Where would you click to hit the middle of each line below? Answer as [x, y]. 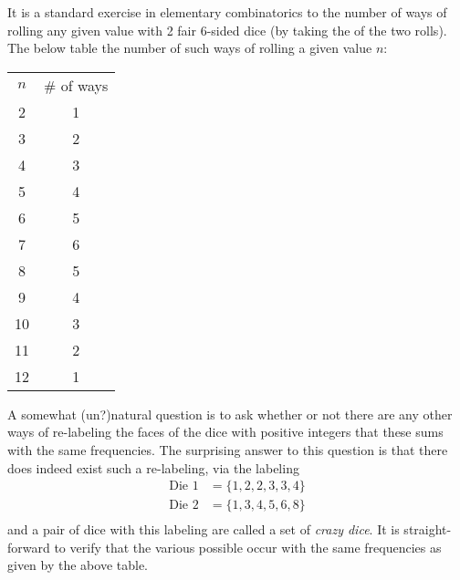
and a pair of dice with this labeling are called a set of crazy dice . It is [204, 529]
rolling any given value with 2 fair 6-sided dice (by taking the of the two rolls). [227, 30]
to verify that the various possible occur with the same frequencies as [248, 547]
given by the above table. [78, 565]
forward [29, 547]
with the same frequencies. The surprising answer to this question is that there [228, 449]
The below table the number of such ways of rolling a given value [190, 48]
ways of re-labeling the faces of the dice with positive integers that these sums [225, 432]
